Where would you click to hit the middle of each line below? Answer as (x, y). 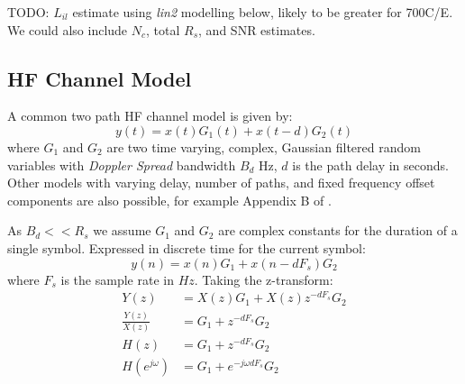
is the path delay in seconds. (370, 165)
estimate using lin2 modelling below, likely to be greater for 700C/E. (263, 12)
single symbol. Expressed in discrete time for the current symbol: (187, 247)
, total (163, 29)
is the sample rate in (117, 279)
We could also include (68, 29)
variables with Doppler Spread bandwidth (122, 165)
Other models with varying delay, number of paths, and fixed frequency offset (221, 183)
